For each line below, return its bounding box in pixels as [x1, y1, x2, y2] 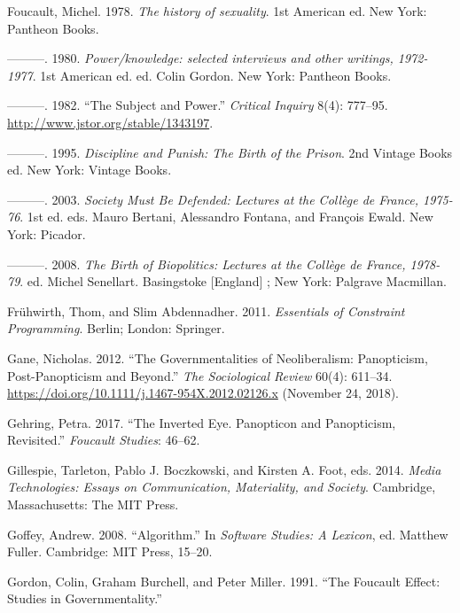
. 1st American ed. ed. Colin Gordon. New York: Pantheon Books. [32, 66, 392, 84]
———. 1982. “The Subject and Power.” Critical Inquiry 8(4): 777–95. [7, 96, 388, 114]
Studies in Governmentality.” [7, 589, 162, 608]
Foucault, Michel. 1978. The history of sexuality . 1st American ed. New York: [7, 2, 427, 19]
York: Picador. [7, 224, 86, 243]
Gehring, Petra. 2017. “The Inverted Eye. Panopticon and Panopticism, [7, 413, 396, 431]
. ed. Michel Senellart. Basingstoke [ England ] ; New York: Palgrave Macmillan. [19, 272, 447, 291]
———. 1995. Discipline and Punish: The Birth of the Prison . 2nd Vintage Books [7, 143, 453, 161]
